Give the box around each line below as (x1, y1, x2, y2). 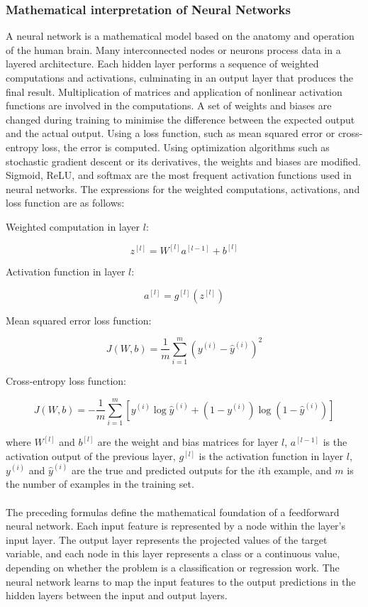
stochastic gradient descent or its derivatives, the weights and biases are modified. (6, 153, 361, 168)
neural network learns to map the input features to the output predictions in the (6, 574, 356, 589)
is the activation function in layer (199, 448, 344, 463)
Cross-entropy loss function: (6, 373, 126, 388)
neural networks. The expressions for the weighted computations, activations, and (6, 181, 360, 196)
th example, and (261, 462, 332, 477)
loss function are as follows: (6, 195, 125, 210)
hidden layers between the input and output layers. (6, 588, 228, 603)
